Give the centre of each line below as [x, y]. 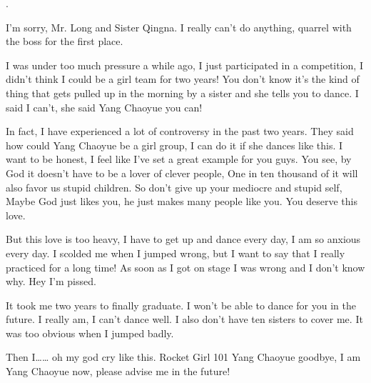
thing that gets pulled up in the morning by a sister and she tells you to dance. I [182, 93]
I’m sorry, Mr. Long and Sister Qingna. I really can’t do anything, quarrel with [179, 27]
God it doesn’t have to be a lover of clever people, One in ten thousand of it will [182, 173]
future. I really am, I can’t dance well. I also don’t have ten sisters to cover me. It [184, 319]
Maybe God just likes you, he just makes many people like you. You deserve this [182, 201]
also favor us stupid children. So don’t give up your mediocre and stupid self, [174, 187]
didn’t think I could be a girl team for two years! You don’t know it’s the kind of [183, 79]
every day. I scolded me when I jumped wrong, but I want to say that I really [176, 253]
